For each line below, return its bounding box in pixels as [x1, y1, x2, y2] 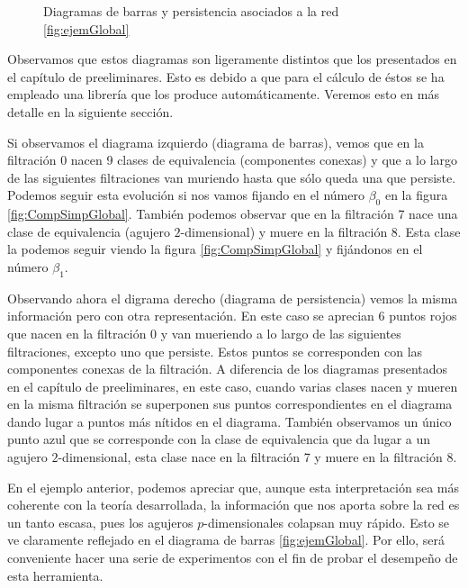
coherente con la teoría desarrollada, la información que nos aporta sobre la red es [7, 495, 460, 514]
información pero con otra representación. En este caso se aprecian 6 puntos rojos [7, 306, 457, 325]
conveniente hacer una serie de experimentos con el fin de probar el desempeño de [7, 548, 458, 567]
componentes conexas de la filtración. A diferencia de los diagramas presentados [7, 359, 448, 378]
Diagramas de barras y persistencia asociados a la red [43, 2, 339, 20]
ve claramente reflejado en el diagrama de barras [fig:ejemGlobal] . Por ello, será [7, 530, 445, 549]
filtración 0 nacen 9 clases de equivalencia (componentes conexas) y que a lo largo [7, 150, 458, 169]
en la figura [384, 185, 448, 204]
